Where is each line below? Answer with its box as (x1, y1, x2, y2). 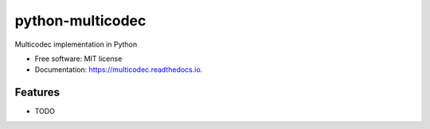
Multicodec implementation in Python (14, 40, 138, 49)
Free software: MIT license (34, 54, 123, 63)
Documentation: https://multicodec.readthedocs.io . (34, 65, 203, 74)
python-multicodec (14, 12, 147, 29)
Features (14, 85, 60, 99)
